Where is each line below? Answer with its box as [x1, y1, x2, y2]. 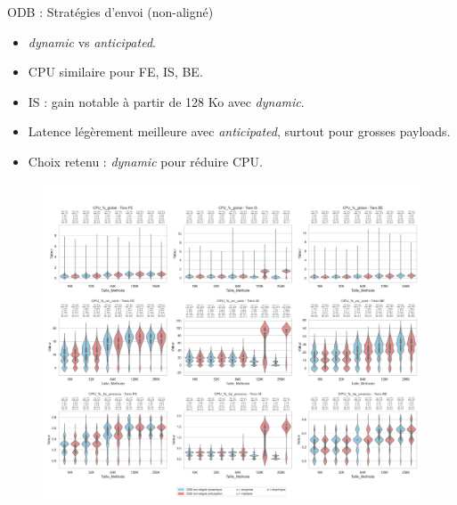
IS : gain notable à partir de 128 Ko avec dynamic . [28, 92, 305, 110]
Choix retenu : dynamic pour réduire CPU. [28, 151, 263, 170]
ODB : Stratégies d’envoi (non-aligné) [7, 3, 214, 20]
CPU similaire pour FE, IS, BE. [28, 62, 203, 81]
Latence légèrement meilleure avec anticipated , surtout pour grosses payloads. [28, 122, 451, 141]
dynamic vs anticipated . [28, 32, 156, 51]
